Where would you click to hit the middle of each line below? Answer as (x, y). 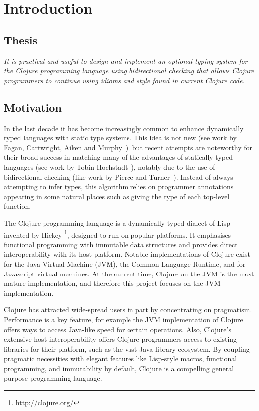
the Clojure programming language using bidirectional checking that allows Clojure (129, 70)
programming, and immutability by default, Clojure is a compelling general (119, 368)
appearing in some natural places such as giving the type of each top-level (117, 196)
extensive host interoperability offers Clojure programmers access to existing (121, 339)
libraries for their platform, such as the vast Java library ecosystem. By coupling (127, 348)
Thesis (21, 40)
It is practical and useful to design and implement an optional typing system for (126, 61)
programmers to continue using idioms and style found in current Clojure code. (124, 80)
